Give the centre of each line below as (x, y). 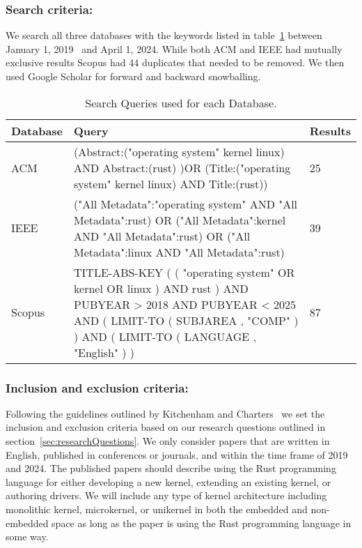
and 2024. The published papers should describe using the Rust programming (171, 468)
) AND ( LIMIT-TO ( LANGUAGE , (165, 336)
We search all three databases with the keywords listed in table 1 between (164, 35)
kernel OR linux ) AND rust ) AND (161, 288)
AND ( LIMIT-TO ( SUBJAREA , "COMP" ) (186, 320)
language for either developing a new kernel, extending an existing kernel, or (168, 481)
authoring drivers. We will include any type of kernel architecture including (166, 495)
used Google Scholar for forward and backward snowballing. (133, 76)
